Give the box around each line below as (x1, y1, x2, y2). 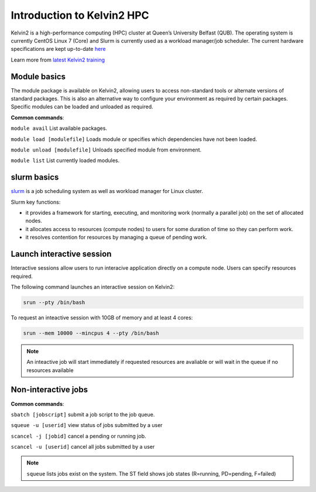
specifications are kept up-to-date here (11, 46, 106, 53)
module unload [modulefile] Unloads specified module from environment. (11, 146, 202, 153)
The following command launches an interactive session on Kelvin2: (11, 283, 175, 290)
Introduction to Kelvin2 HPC (11, 9, 149, 22)
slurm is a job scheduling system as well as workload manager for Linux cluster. (11, 188, 203, 195)
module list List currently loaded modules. (11, 157, 120, 164)
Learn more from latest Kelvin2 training (11, 56, 105, 63)
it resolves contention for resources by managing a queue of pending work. (25, 234, 208, 241)
